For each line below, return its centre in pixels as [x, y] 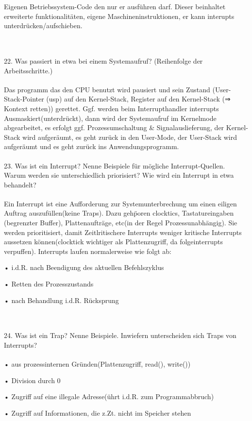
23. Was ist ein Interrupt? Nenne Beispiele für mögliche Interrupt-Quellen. [115, 165]
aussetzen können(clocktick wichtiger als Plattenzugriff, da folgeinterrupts [113, 242]
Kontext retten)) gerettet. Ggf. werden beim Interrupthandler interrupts [111, 108]
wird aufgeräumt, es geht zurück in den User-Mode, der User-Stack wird [130, 137]
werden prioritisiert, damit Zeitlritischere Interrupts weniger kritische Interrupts [123, 232]
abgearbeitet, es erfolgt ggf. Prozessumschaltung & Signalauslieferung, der [114, 127]
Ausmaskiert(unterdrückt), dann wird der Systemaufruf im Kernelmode [110, 118]
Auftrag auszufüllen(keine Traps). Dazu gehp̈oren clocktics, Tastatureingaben [119, 213]
